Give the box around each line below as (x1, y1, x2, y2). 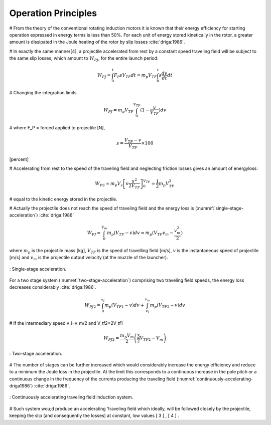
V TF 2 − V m (140, 335, 163, 342)
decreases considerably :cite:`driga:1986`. (9, 284, 96, 290)
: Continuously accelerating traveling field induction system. (9, 394, 133, 400)
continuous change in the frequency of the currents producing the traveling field (9, 376, 176, 382)
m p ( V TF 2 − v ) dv (150, 302, 185, 309)
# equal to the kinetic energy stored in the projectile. (9, 196, 117, 202)
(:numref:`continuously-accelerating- (176, 376, 253, 382)
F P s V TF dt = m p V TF (113, 73, 157, 80)
